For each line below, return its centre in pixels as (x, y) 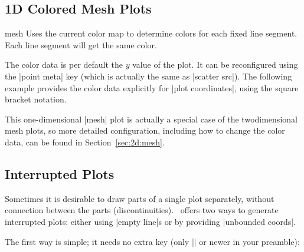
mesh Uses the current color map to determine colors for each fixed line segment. (151, 33)
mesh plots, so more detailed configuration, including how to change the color (145, 130)
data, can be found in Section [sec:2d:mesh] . (85, 142)
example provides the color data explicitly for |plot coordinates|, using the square (152, 87)
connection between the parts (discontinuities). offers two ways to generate (142, 210)
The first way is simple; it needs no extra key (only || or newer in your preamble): (152, 241)
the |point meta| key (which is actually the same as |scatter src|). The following (148, 76)
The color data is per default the (64, 64)
